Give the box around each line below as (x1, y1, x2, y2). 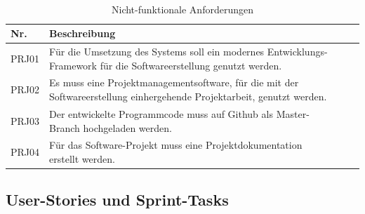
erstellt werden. (49, 151, 115, 166)
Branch (49, 120, 80, 135)
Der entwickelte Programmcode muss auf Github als (49, 106, 273, 121)
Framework (49, 58, 97, 72)
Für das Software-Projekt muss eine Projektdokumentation (49, 138, 303, 152)
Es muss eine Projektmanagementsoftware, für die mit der (49, 75, 299, 90)
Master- (276, 106, 310, 121)
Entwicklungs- (267, 44, 328, 59)
